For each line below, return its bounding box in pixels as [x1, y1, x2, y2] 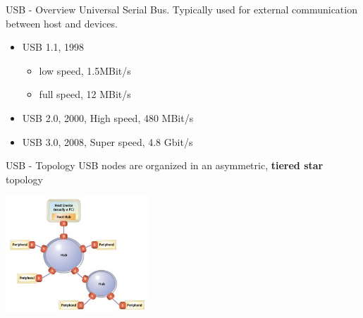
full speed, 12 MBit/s [39, 87, 131, 102]
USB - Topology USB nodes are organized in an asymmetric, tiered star [6, 158, 324, 173]
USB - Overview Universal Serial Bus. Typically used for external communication [6, 2, 357, 16]
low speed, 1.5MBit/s [39, 63, 131, 78]
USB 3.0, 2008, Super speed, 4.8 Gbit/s [22, 134, 193, 149]
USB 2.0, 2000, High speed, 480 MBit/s [22, 110, 194, 125]
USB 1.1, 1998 [22, 39, 85, 54]
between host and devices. [6, 16, 118, 30]
